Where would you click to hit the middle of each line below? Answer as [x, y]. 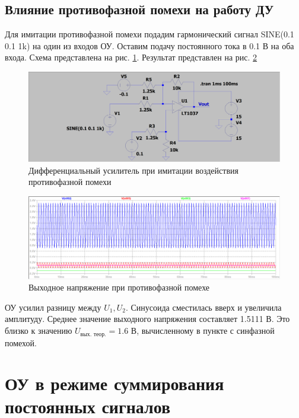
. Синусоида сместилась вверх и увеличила [203, 307]
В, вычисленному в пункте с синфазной [203, 331]
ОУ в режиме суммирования [114, 383]
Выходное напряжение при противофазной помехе [119, 287]
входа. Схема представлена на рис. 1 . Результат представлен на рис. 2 [131, 57]
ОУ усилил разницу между [53, 307]
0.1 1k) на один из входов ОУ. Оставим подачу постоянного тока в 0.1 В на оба [149, 45]
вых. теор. [93, 334]
